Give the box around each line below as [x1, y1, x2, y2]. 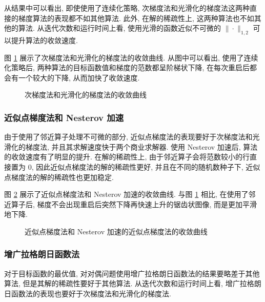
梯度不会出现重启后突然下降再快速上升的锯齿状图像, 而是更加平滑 [37, 198, 257, 209]
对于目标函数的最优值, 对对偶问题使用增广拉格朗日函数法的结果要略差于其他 [4, 268, 260, 278]
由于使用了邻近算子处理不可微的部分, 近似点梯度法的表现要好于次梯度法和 [4, 131, 253, 142]
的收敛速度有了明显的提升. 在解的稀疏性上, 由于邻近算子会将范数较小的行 [4, 151, 250, 162]
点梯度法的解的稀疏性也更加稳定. [4, 171, 114, 182]
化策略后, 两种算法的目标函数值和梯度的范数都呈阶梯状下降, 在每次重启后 [4, 62, 250, 73]
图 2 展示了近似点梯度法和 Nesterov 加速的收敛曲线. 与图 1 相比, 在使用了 [4, 189, 249, 199]
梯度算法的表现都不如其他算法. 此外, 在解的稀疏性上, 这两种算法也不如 [18, 12, 254, 23]
